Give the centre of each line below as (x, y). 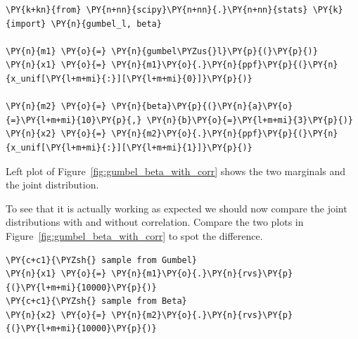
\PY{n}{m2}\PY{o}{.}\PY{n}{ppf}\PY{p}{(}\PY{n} (225, 134)
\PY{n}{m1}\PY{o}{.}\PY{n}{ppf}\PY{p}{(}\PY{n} (225, 65)
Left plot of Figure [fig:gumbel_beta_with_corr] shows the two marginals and (176, 171)
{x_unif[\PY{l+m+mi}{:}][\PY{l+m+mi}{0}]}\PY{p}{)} (129, 78)
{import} (26, 24)
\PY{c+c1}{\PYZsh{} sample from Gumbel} (102, 260)
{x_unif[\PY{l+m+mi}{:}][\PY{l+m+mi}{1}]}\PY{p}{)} (129, 147)
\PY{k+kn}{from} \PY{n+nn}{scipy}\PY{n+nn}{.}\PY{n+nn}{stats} (157, 10)
